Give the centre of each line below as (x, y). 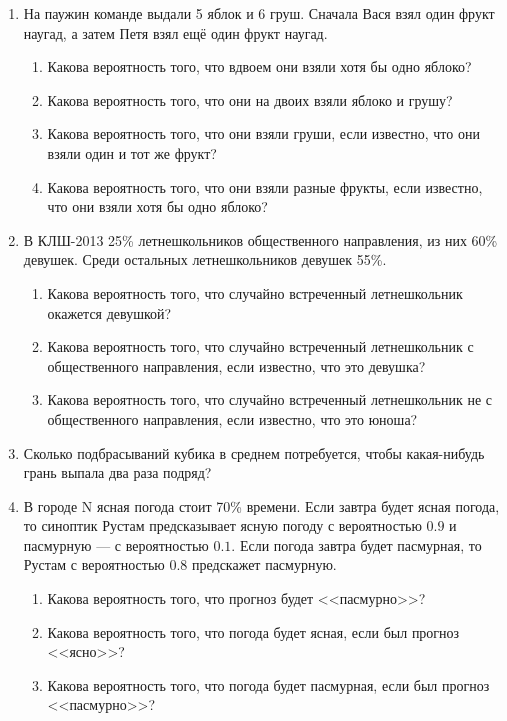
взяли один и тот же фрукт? (132, 152)
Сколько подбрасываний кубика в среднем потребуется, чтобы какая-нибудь (254, 452)
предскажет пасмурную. (264, 564)
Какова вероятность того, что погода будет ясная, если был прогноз (253, 631)
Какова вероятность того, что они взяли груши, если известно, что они (263, 133)
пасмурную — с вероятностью (116, 544)
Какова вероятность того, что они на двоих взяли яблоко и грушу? (250, 99)
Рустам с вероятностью (94, 564)
